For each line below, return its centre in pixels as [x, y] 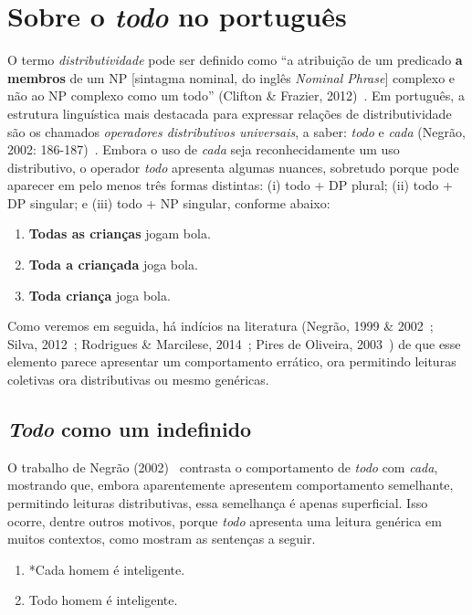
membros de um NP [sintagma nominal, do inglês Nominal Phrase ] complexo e [231, 77]
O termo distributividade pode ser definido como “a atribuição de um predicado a [235, 60]
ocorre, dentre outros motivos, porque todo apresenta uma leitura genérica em [225, 520]
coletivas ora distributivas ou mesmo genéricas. [138, 380]
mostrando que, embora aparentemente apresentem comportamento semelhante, [231, 485]
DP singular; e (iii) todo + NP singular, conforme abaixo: [169, 202]
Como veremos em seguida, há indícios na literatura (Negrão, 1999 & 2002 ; [220, 326]
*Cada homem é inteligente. [107, 569]
